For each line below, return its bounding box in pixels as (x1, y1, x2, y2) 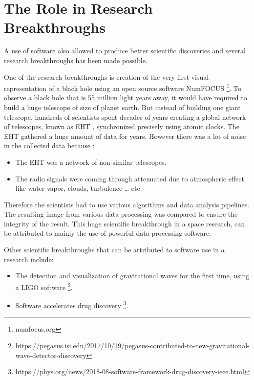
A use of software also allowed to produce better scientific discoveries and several (4, 45, 246, 56)
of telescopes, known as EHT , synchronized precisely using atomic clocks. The (4, 121, 239, 132)
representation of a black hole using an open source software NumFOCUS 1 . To (4, 82, 241, 93)
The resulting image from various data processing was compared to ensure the (4, 209, 238, 219)
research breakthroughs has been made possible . (4, 55, 148, 65)
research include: (4, 254, 54, 264)
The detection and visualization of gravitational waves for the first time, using (15, 270, 250, 281)
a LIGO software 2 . (15, 280, 73, 292)
